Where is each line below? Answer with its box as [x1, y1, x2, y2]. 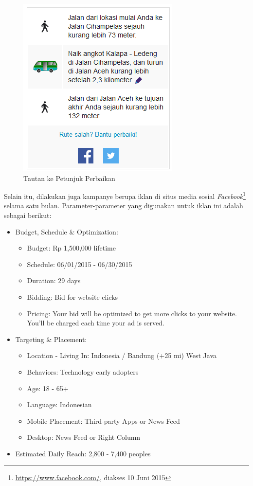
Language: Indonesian [27, 399, 92, 410]
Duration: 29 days [27, 275, 81, 286]
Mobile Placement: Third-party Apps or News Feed [27, 415, 180, 426]
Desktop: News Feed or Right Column [27, 432, 141, 442]
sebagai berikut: [4, 210, 52, 220]
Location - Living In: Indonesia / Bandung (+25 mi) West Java [27, 350, 217, 360]
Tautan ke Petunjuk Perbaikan [23, 173, 115, 183]
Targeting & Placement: [15, 334, 87, 344]
